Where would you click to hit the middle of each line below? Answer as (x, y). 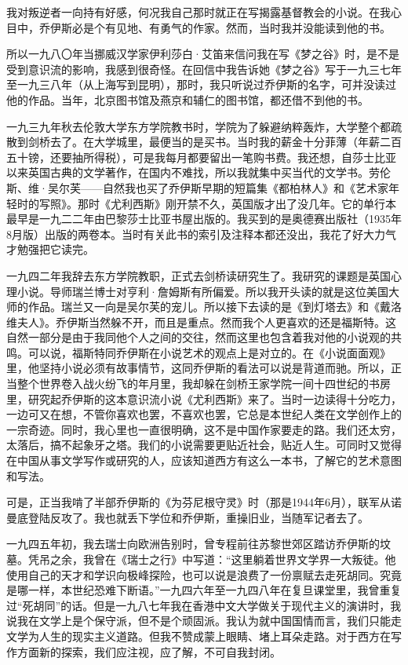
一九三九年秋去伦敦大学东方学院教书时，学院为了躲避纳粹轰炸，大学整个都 (199, 126)
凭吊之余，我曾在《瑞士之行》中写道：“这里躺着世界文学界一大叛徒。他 (212, 559)
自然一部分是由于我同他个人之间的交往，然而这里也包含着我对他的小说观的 (199, 337)
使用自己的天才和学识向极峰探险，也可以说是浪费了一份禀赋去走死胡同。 (193, 574)
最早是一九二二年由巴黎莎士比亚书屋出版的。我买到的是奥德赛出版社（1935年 (204, 219)
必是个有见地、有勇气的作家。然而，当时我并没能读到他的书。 (231, 27)
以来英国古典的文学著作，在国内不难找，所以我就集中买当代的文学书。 (188, 172)
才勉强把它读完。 (50, 249)
